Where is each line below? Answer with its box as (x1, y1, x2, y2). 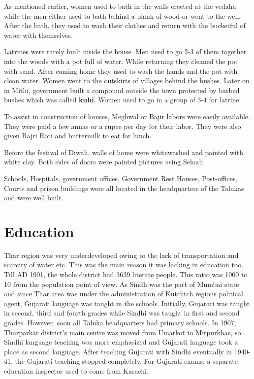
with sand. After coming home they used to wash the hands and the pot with (4, 65, 238, 76)
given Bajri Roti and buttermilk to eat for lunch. (4, 130, 152, 141)
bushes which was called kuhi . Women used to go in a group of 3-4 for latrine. (4, 95, 241, 105)
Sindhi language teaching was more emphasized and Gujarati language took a (4, 337, 238, 347)
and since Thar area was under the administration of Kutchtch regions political (4, 288, 243, 299)
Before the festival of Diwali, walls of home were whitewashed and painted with (4, 147, 243, 157)
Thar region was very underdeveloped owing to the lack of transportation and (4, 250, 239, 260)
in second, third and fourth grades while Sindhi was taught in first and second (4, 308, 240, 318)
